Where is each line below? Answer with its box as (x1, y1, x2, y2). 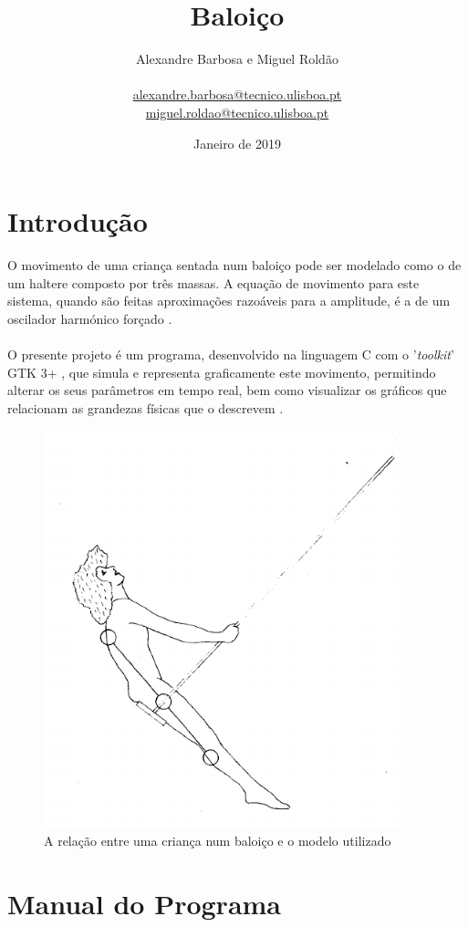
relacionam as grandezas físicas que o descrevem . (7, 398, 284, 417)
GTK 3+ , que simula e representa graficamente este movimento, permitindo (7, 362, 436, 381)
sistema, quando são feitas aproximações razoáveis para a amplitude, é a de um (7, 291, 451, 310)
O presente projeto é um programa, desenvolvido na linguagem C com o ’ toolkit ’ (7, 345, 454, 363)
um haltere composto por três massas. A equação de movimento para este (7, 273, 420, 292)
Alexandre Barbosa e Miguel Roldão (136, 49, 338, 68)
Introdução (7, 203, 148, 240)
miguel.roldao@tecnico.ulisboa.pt (145, 102, 329, 121)
